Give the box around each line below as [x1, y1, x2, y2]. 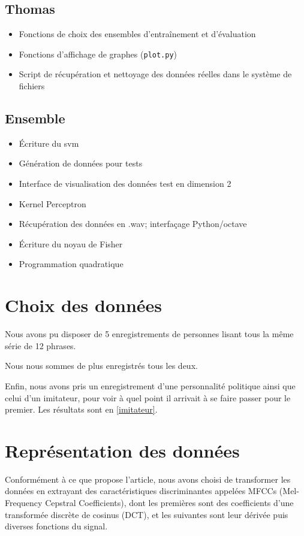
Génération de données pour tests [19, 157, 143, 169]
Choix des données [5, 293, 162, 317]
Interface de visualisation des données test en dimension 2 [19, 177, 231, 190]
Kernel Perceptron [19, 197, 86, 210]
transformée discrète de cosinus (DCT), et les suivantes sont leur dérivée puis [5, 508, 288, 520]
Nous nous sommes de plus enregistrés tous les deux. [5, 359, 198, 372]
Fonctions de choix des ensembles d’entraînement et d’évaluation [19, 28, 256, 40]
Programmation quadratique [19, 258, 124, 270]
